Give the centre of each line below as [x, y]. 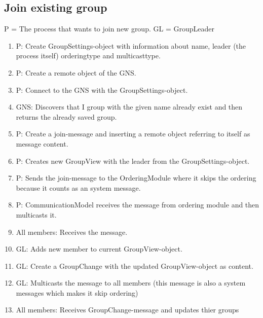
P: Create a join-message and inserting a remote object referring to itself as [133, 134]
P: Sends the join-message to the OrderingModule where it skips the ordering [136, 178]
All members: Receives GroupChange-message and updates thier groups [127, 310]
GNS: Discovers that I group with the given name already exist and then [129, 107]
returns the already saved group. [66, 116]
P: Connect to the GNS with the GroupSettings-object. [102, 90]
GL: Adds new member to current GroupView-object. [99, 249]
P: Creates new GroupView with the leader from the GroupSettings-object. [133, 161]
